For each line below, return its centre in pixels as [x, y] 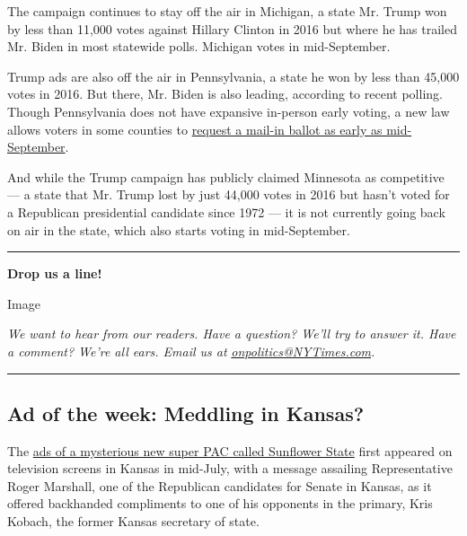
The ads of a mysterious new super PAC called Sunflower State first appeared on [230, 450]
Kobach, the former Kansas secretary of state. [133, 521]
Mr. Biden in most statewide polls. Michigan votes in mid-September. [199, 46]
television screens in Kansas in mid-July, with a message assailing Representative [230, 468]
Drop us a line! [55, 273]
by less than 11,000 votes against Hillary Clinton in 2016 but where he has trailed [233, 28]
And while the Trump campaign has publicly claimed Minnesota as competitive [226, 176]
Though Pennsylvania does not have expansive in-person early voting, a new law [229, 111]
